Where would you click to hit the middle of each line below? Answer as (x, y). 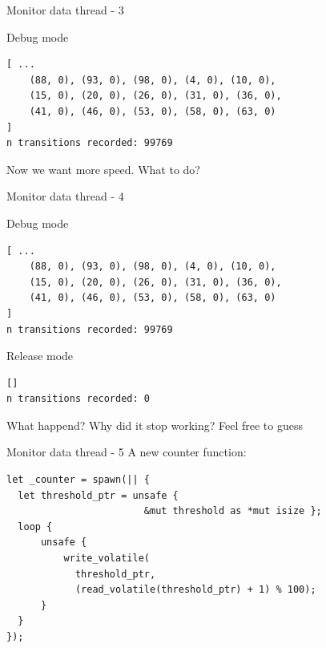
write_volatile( (107, 559)
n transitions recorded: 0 (78, 399)
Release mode (40, 356)
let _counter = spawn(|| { (78, 480)
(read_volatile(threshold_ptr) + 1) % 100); (195, 590)
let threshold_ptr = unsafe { (98, 495)
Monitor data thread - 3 (65, 10)
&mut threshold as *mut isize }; (233, 511)
